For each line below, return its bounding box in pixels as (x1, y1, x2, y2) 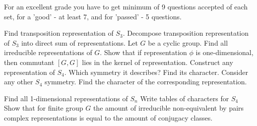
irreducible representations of (4, 47, 92, 58)
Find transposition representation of (4, 28, 114, 38)
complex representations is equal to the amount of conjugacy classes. (4, 112, 213, 123)
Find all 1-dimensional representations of (4, 93, 128, 103)
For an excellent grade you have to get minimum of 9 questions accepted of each (4, 1, 248, 11)
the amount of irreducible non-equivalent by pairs (93, 103, 244, 113)
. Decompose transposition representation (123, 28, 249, 38)
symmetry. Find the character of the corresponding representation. (44, 76, 247, 87)
